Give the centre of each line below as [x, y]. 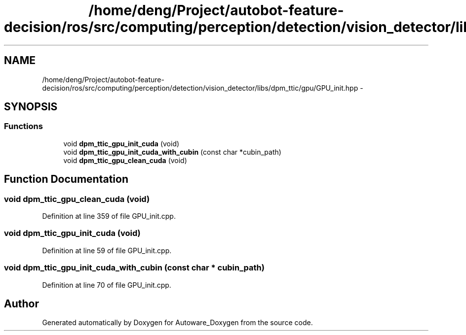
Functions [23, 126]
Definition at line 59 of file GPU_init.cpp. [107, 250]
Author [21, 303]
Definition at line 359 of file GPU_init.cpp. [109, 216]
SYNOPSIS [31, 107]
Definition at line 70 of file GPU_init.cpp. [107, 285]
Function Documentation [66, 179]
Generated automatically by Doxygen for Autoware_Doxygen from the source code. [177, 323]
